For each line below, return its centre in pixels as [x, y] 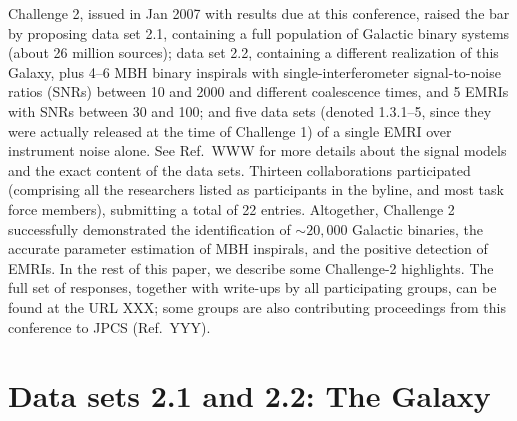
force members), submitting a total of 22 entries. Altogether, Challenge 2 [231, 208]
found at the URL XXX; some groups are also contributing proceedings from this [257, 306]
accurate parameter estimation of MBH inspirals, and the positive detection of [248, 248]
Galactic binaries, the [417, 228]
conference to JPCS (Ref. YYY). [109, 326]
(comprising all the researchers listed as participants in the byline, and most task [256, 189]
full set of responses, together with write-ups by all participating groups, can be [252, 287]
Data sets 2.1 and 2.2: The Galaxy [249, 395]
